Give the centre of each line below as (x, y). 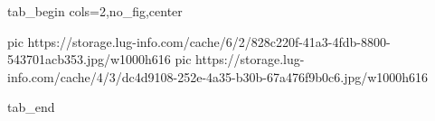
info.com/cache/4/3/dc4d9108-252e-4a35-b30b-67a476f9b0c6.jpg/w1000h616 (218, 76)
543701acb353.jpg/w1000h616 (89, 59)
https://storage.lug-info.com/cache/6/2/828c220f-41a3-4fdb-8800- (209, 41)
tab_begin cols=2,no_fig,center (95, 11)
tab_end (31, 107)
